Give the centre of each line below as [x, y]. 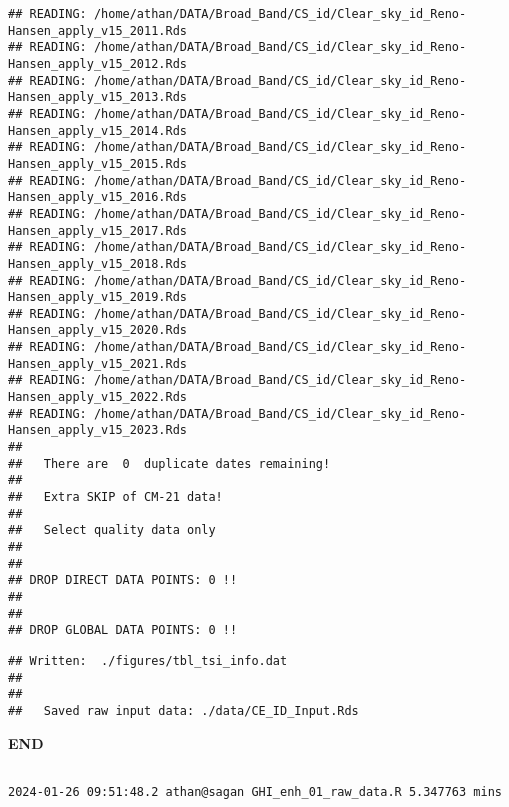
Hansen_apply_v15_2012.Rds [97, 63]
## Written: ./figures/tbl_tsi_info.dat [148, 660]
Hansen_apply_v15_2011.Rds [97, 30]
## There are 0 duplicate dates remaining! [169, 463]
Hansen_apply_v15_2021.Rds [97, 363]
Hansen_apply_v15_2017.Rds [97, 230]
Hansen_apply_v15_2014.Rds [97, 130]
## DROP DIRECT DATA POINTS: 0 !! [123, 580]
